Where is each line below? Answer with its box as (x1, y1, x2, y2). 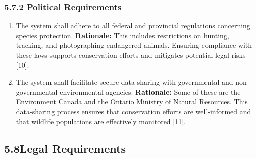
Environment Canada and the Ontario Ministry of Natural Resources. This (16, 96, 248, 107)
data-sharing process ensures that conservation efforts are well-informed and (16, 106, 251, 116)
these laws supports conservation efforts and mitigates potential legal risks (16, 50, 246, 60)
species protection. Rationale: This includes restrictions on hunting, (16, 30, 229, 40)
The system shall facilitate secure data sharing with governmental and (16, 76, 233, 87)
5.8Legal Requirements (4, 140, 126, 156)
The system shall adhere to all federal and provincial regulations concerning (16, 20, 250, 31)
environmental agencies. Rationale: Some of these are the (60, 86, 241, 97)
